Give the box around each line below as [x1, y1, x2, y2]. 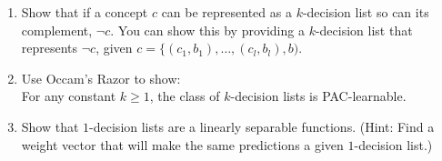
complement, [21, 20, 93, 39]
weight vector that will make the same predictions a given [21, 135, 344, 154]
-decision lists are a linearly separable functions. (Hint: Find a [89, 116, 435, 136]
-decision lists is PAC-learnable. [230, 86, 407, 106]
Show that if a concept [21, 3, 148, 21]
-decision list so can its [302, 3, 429, 21]
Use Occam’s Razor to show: [21, 68, 181, 87]
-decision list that [315, 20, 413, 39]
